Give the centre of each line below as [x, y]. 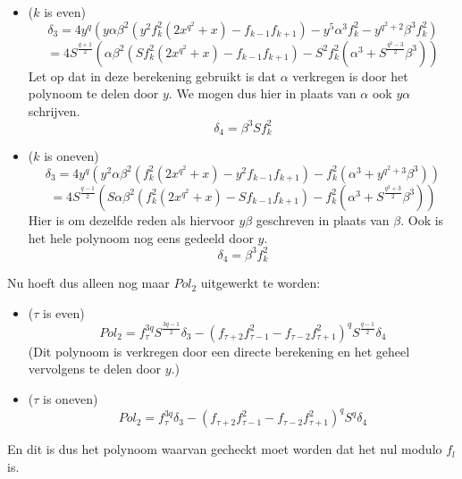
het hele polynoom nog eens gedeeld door [141, 237]
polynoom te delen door [93, 93]
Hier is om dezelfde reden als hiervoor [131, 219]
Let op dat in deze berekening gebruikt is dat [152, 76]
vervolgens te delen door [95, 369]
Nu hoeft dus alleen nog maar [88, 283]
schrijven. [54, 110]
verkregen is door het [350, 76]
